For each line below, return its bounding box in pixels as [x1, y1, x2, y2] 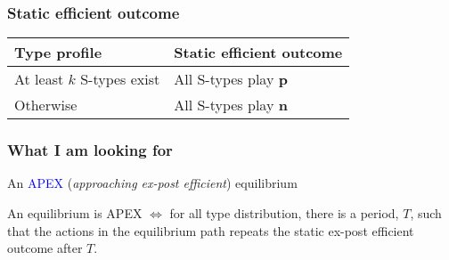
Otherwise [14, 94, 78, 116]
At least [14, 69, 64, 90]
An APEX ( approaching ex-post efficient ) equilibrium [7, 174, 298, 192]
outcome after [7, 239, 83, 257]
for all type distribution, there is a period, [169, 204, 399, 223]
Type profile [14, 42, 102, 63]
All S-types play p [174, 69, 288, 90]
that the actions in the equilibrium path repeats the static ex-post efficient [7, 221, 414, 240]
